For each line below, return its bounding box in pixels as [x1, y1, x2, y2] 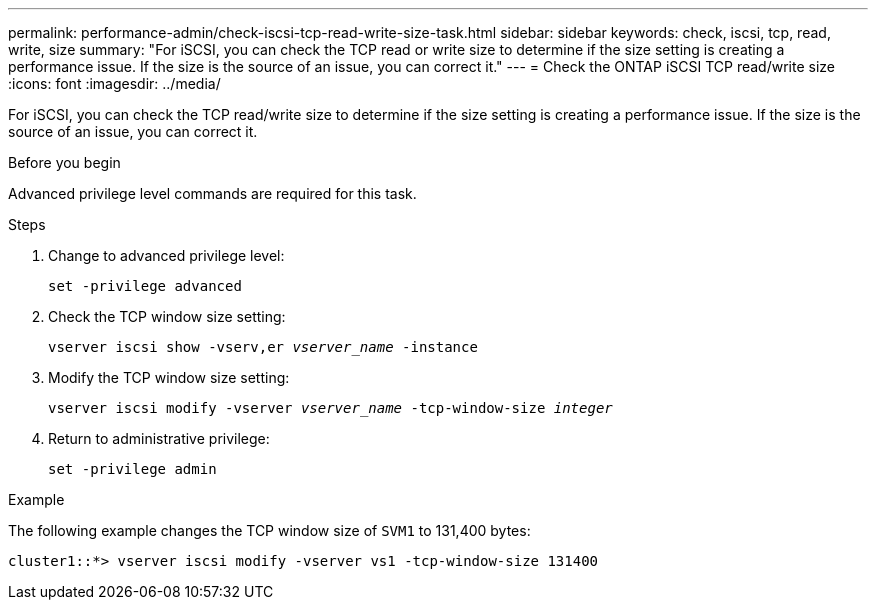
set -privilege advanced [48, 278, 242, 294]
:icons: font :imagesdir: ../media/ [8, 75, 221, 92]
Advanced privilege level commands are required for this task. [8, 185, 417, 202]
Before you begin [8, 154, 121, 171]
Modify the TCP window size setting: [48, 369, 290, 386]
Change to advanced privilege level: [48, 247, 285, 264]
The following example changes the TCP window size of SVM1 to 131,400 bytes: [8, 522, 531, 539]
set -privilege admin [48, 461, 217, 477]
